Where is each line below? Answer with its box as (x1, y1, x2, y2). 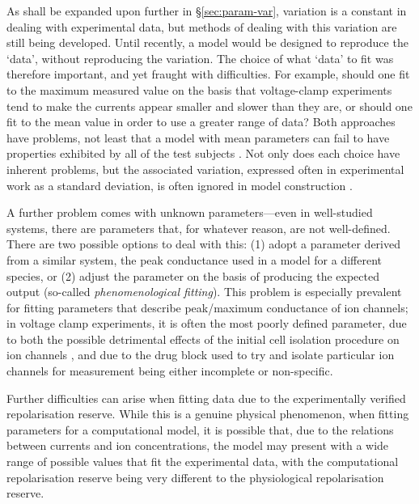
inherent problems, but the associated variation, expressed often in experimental (6, 160, 404, 177)
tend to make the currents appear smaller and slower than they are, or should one (6, 97, 413, 114)
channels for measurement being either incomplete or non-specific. (6, 362, 333, 379)
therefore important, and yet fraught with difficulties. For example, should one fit (6, 66, 410, 83)
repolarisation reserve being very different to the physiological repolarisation (6, 468, 384, 485)
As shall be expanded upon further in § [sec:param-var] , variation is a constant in (6, 2, 407, 19)
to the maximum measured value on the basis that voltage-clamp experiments (6, 81, 392, 98)
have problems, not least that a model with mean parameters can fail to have (6, 129, 390, 146)
